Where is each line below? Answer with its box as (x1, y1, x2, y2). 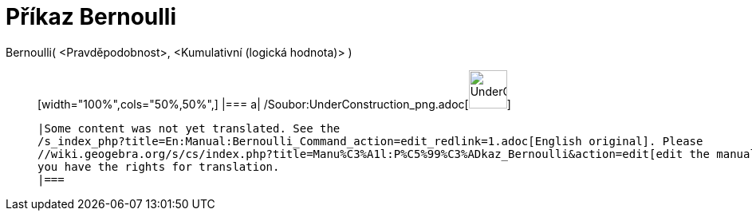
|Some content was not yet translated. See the (37, 121, 341, 135)
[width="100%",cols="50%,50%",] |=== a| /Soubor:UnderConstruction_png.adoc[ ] (37, 97, 511, 111)
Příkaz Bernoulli (6, 3, 177, 30)
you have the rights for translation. (37, 160, 280, 173)
